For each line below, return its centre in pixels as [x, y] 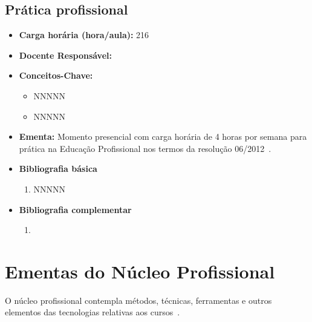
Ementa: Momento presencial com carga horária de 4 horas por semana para [163, 136]
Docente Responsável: [65, 55]
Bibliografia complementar [75, 209]
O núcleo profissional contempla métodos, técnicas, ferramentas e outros [138, 300]
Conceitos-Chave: [56, 75]
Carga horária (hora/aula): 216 [84, 35]
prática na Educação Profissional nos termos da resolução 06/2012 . [145, 148]
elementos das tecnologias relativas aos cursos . [93, 312]
